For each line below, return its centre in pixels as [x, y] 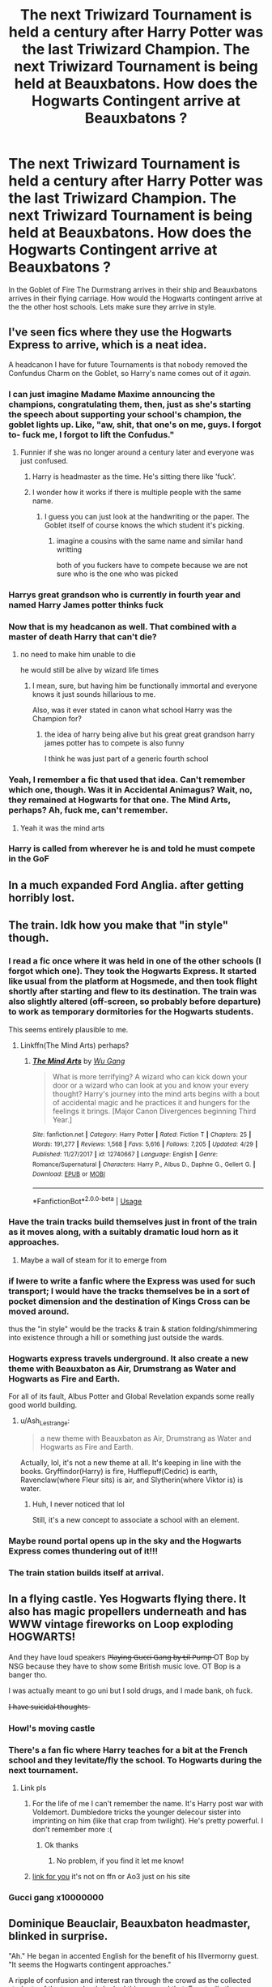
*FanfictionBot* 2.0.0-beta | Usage [87, 1200]
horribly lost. [42, 897]
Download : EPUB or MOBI [68, 1174]
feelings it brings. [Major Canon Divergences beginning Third [154, 1111]
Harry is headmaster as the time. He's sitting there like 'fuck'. [134, 476]
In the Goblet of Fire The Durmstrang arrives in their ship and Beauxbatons [133, 289]
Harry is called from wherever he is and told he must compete [132, 848]
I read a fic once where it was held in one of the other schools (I [135, 961]
